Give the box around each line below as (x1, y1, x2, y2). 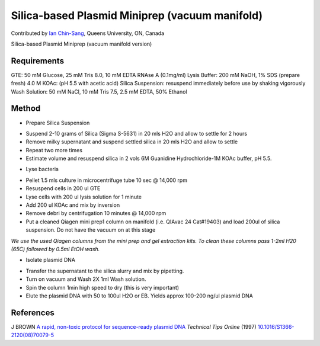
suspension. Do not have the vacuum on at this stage (25, 226, 156, 233)
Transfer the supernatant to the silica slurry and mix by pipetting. (25, 267, 184, 274)
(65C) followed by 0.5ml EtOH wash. (11, 246, 100, 252)
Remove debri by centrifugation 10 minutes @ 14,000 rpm (25, 210, 167, 217)
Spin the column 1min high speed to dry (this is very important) (25, 284, 180, 291)
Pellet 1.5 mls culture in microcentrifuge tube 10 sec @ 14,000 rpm (25, 177, 188, 184)
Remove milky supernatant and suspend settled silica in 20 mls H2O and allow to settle (25, 138, 238, 145)
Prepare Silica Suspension (25, 119, 90, 126)
